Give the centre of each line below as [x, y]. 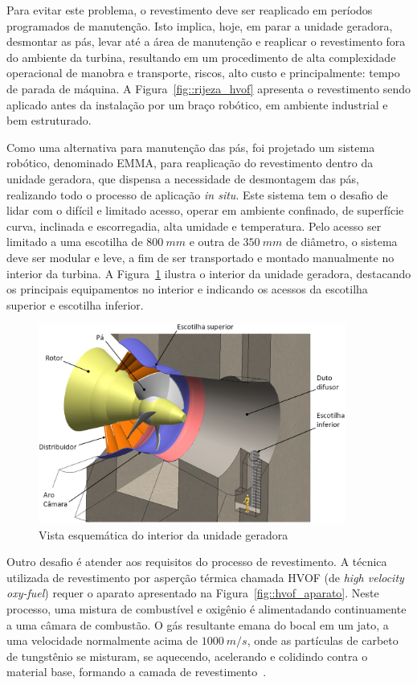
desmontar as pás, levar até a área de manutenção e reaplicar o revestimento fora [206, 41]
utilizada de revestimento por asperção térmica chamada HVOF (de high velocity [205, 577]
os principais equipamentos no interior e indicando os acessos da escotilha [187, 289]
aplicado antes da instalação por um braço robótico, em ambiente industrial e [197, 104]
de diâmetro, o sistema [341, 242]
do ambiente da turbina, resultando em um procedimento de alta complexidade [201, 57]
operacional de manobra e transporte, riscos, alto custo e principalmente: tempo [203, 73]
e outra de [214, 242]
